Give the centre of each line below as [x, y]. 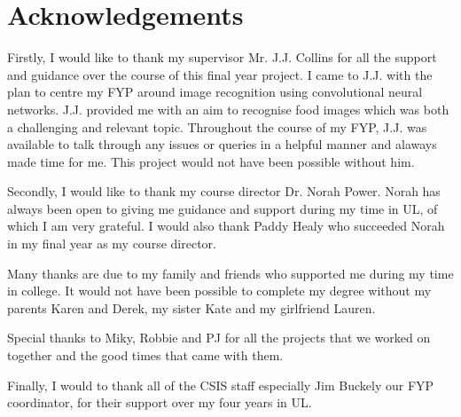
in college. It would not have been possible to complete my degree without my [219, 291]
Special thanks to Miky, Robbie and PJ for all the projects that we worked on [219, 338]
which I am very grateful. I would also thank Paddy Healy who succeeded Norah [226, 226]
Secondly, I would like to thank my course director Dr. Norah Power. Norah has [224, 191]
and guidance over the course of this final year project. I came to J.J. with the [220, 74]
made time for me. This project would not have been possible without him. [211, 161]
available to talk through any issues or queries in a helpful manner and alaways [222, 144]
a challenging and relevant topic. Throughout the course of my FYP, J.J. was [217, 126]
